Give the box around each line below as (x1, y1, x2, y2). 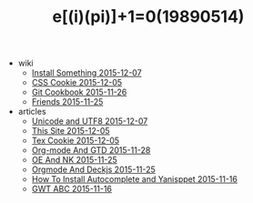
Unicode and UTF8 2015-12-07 (31, 116, 148, 127)
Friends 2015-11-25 (31, 96, 104, 107)
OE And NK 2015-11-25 (31, 155, 117, 166)
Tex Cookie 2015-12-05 (31, 135, 120, 147)
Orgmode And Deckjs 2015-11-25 (31, 164, 157, 175)
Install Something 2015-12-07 (31, 67, 143, 78)
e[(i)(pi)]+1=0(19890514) (52, 6, 245, 27)
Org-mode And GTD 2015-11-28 (31, 145, 151, 156)
